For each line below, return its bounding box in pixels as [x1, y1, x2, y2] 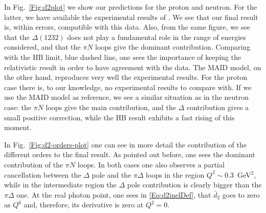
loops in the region [146, 169, 205, 180]
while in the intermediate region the [4, 179, 117, 190]
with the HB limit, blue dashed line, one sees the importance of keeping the [4, 51, 241, 62]
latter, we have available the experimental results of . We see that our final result [4, 11, 258, 22]
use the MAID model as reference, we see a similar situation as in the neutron [4, 92, 249, 102]
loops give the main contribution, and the [46, 101, 176, 112]
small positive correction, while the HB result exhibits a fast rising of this [4, 112, 235, 122]
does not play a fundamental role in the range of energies [67, 31, 246, 42]
